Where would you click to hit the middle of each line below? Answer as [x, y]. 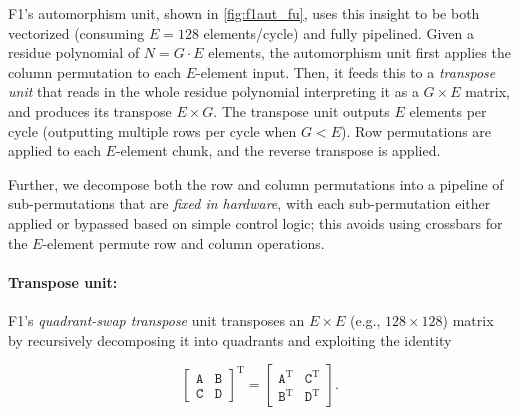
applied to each [54, 150]
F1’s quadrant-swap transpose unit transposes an [156, 319]
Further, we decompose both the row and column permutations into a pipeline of [256, 183]
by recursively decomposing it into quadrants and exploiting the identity [230, 339]
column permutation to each [95, 71]
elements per [448, 110]
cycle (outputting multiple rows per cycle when [152, 130]
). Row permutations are [416, 130]
